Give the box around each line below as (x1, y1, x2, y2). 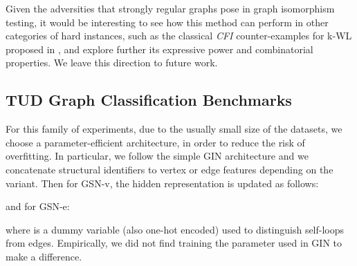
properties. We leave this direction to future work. (6, 55, 218, 70)
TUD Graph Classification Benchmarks (6, 89, 292, 111)
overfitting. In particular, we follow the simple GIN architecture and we (6, 149, 309, 163)
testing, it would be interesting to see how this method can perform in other (6, 15, 329, 29)
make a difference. (6, 249, 82, 263)
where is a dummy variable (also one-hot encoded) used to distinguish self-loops (6, 222, 345, 236)
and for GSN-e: (6, 199, 70, 213)
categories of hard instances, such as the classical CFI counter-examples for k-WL (6, 28, 352, 43)
